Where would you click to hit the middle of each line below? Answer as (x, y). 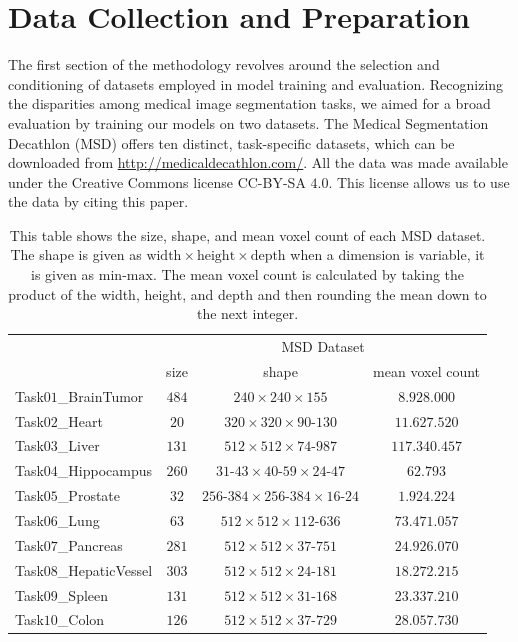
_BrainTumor (100, 395)
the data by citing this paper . (98, 201)
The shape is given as (76, 254)
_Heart (80, 420)
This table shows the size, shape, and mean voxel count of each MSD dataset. (247, 234)
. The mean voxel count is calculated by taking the (308, 274)
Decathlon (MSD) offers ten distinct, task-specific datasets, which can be (231, 142)
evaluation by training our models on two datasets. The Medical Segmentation (248, 122)
